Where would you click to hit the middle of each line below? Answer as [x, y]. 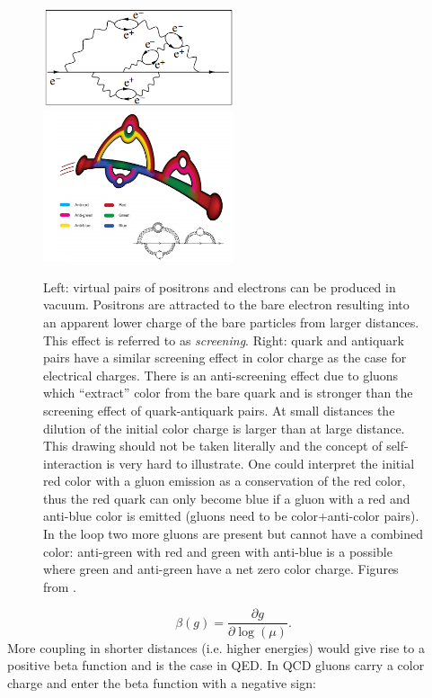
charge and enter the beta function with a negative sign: [162, 682]
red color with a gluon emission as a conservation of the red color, [225, 481]
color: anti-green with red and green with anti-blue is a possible [218, 551]
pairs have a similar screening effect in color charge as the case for [225, 358]
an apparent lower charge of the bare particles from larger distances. [231, 322]
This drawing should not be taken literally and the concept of [213, 446]
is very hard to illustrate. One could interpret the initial [260, 463]
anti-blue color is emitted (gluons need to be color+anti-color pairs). [231, 516]
